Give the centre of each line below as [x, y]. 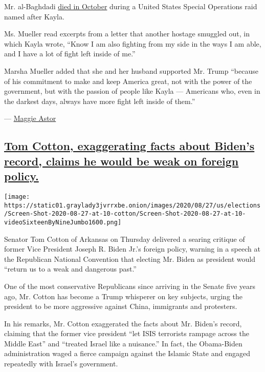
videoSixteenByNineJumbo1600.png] [63, 222]
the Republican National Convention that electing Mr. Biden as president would [130, 259]
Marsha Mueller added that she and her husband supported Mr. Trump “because [131, 70]
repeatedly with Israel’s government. [61, 364]
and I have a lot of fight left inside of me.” [70, 54]
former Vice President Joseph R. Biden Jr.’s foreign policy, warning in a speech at [132, 249]
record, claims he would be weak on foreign [122, 161]
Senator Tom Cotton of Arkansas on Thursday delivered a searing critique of [125, 239]
